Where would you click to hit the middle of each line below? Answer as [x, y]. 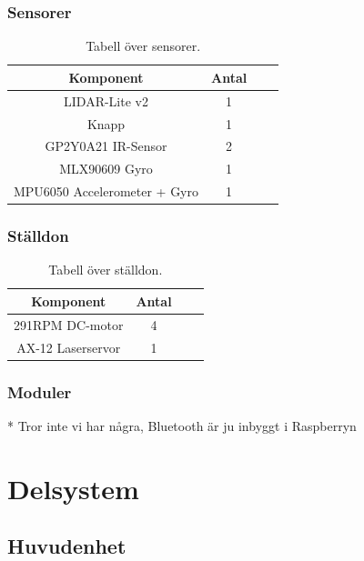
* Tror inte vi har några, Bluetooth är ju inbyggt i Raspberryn [182, 425]
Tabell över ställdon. [106, 270]
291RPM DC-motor [69, 324]
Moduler [40, 391]
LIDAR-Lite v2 [106, 100]
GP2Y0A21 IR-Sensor [106, 146]
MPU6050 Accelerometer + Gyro [106, 191]
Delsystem [73, 488]
